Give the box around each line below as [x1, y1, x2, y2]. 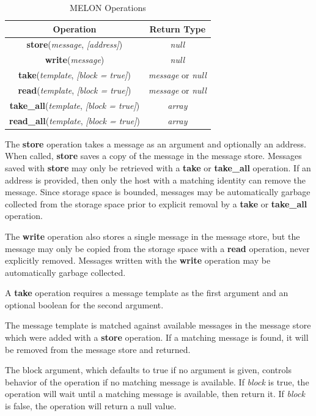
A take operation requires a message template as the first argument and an [5, 286, 288, 299]
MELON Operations [70, 1, 146, 13]
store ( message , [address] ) [26, 38, 123, 51]
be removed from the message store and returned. [5, 343, 191, 355]
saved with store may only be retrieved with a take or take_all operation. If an [5, 161, 311, 174]
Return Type [149, 22, 206, 35]
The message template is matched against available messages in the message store [5, 319, 311, 332]
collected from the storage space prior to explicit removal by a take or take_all [5, 197, 307, 210]
